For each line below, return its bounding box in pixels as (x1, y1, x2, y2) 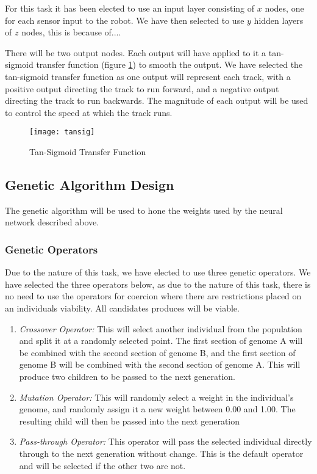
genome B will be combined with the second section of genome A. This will (19, 358, 301, 371)
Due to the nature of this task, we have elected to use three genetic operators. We (5, 266, 311, 279)
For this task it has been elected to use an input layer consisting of (5, 2, 255, 14)
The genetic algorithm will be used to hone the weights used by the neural (5, 203, 283, 216)
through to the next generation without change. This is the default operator (19, 447, 304, 459)
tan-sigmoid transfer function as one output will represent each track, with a (5, 70, 291, 82)
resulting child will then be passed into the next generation (19, 414, 240, 427)
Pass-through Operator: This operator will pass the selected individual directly (19, 435, 312, 448)
